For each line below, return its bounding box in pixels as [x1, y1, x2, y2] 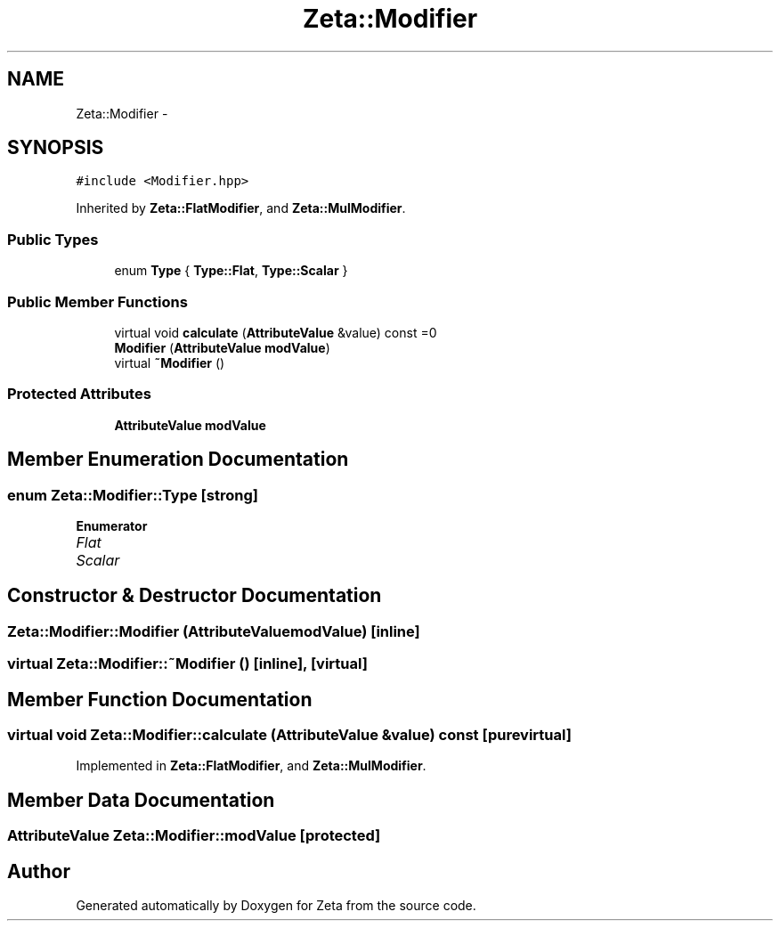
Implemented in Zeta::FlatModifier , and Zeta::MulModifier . [76, 758, 427, 774]
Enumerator [76, 517, 148, 533]
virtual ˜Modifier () [114, 354, 225, 370]
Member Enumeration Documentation [7, 448, 349, 471]
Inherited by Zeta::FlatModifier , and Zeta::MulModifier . [76, 200, 406, 216]
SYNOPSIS [7, 136, 104, 159]
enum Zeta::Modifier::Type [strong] [7, 485, 258, 504]
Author [7, 859, 70, 883]
